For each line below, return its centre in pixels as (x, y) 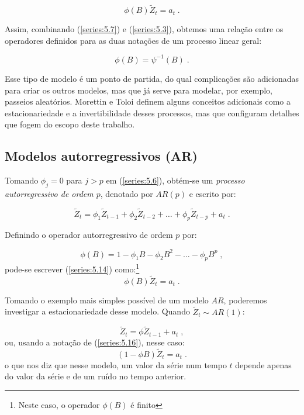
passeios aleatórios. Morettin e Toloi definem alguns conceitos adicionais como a (148, 101)
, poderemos (245, 300)
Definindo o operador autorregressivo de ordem (89, 235)
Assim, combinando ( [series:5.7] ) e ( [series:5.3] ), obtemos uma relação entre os (144, 29)
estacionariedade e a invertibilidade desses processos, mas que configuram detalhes (152, 113)
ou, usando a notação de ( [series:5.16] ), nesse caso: (95, 342)
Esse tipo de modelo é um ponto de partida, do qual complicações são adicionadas (152, 78)
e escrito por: (213, 193)
